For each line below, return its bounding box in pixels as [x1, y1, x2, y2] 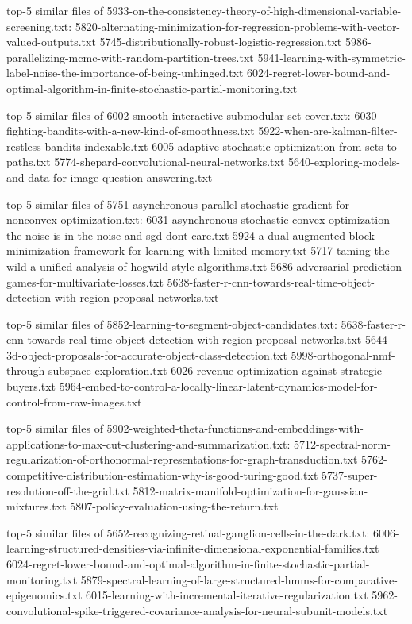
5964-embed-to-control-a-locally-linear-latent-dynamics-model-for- [59, 378, 378, 395]
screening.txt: [6, 17, 72, 34]
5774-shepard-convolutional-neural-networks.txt [54, 153, 285, 170]
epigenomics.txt [6, 587, 83, 603]
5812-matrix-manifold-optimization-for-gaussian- [133, 482, 368, 499]
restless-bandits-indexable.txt [6, 137, 148, 154]
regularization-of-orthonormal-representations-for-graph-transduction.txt [6, 451, 358, 468]
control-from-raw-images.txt [6, 393, 142, 410]
